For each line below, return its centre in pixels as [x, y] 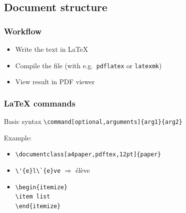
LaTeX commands [40, 103]
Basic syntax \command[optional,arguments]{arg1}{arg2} [93, 121]
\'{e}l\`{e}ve [38, 171]
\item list [33, 197]
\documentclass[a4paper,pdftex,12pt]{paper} [88, 155]
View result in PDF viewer [55, 82]
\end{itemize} [38, 206]
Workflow [23, 31]
